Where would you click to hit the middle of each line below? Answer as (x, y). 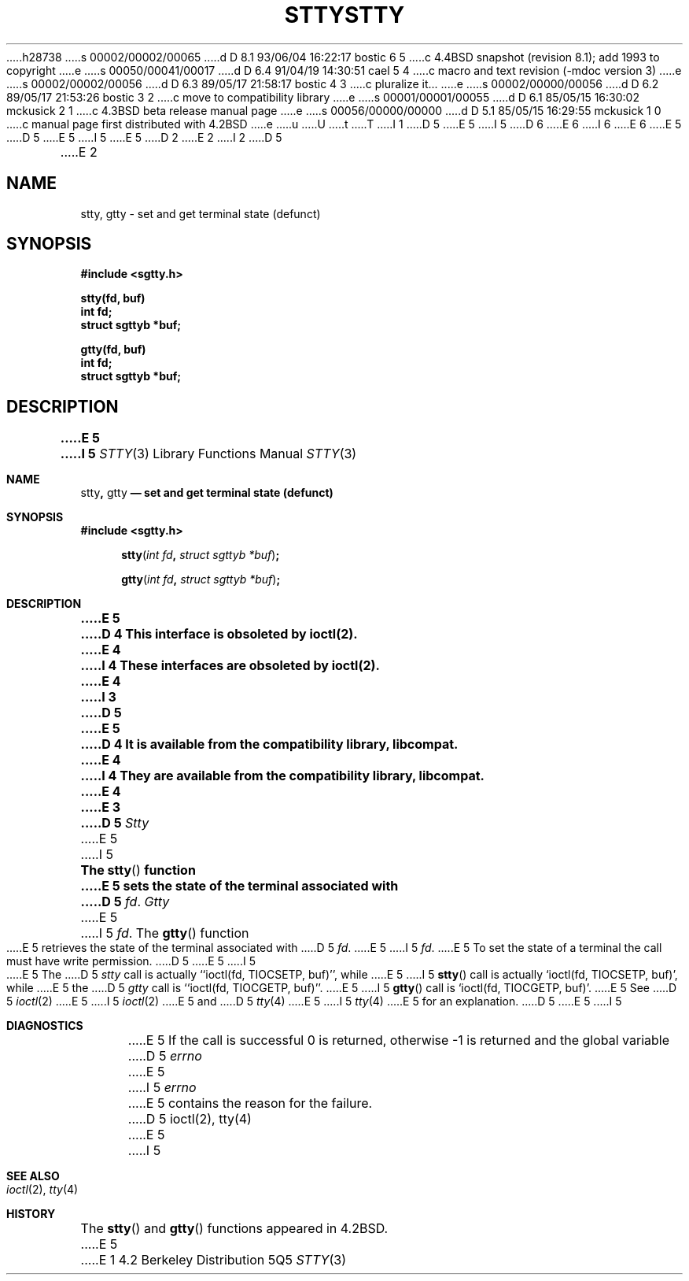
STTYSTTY (344, 15)
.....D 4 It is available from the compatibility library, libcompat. (269, 744)
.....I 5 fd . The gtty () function (165, 933)
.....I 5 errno (162, 1088)
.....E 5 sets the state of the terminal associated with (239, 886)
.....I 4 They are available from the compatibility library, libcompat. (282, 776)
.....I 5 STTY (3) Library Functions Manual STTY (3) (208, 454)
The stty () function (138, 870)
